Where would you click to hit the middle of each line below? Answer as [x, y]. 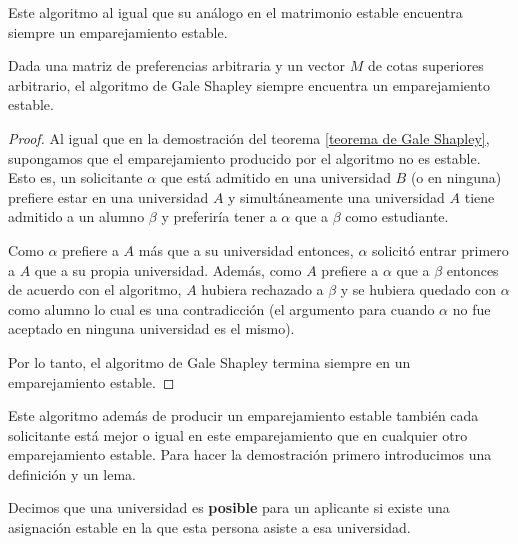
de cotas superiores [425, 65]
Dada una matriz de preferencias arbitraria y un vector [176, 65]
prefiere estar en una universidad [108, 196]
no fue [471, 308]
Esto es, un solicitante [75, 177]
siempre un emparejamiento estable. [118, 31]
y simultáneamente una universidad [336, 196]
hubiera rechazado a [262, 289]
